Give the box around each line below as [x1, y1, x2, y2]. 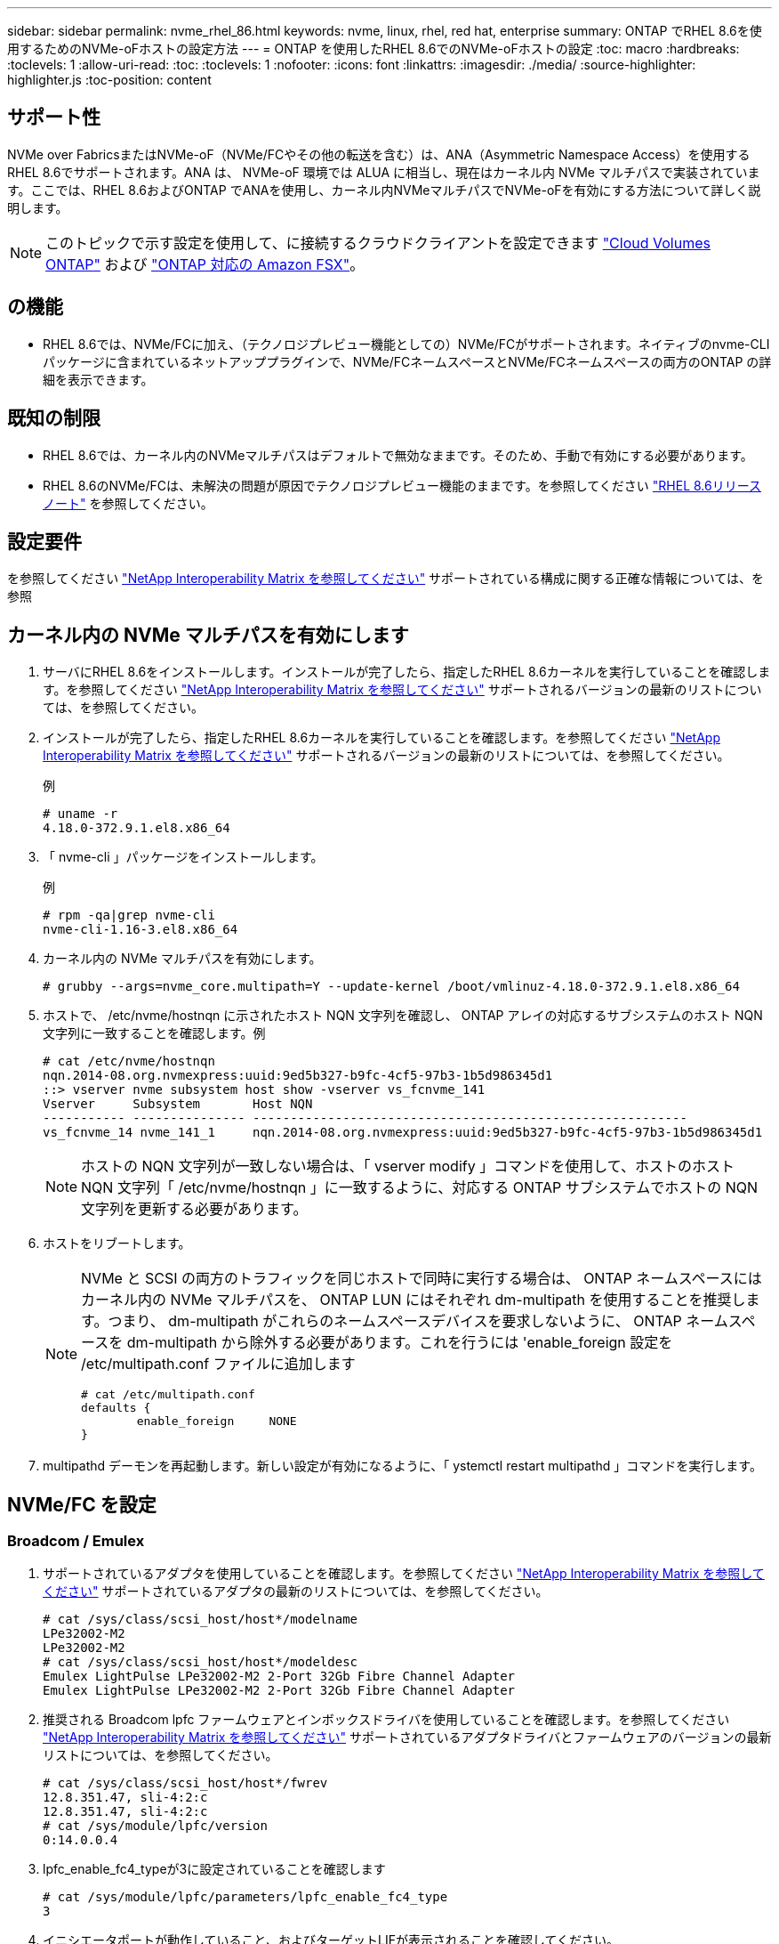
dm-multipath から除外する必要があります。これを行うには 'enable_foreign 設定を [126, 1333, 673, 1352]
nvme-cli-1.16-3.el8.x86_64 [43, 922, 238, 937]
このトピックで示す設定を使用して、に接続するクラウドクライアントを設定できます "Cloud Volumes [45, 233, 711, 252]
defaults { [81, 1401, 151, 1415]
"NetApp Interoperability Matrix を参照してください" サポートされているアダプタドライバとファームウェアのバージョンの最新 [43, 1729, 772, 1746]
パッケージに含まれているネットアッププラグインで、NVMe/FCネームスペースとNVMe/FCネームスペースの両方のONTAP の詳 [43, 353, 772, 369]
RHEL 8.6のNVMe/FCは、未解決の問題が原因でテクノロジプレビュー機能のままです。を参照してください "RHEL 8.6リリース [43, 477, 762, 493]
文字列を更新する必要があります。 [81, 1200, 308, 1219]
